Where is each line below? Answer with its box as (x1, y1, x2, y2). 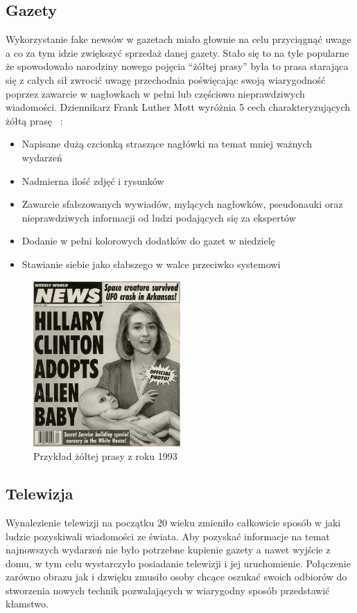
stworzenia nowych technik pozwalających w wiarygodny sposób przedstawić (6, 583, 330, 597)
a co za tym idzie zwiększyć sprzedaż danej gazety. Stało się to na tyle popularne (6, 45, 349, 60)
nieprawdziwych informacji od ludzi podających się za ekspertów (21, 210, 296, 224)
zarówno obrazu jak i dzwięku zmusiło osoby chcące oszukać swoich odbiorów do (6, 569, 347, 584)
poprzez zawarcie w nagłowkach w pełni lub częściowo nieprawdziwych (6, 86, 305, 100)
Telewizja (6, 483, 73, 504)
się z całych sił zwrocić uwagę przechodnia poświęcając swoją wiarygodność (6, 72, 326, 87)
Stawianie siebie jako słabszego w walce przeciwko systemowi (21, 256, 281, 271)
